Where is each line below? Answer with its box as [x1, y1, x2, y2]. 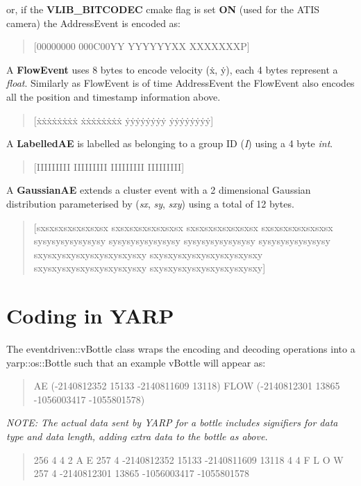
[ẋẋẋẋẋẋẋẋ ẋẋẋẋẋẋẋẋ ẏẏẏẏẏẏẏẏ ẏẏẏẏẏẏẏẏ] [33, 112, 214, 127]
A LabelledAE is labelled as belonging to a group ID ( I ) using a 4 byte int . [6, 136, 333, 151]
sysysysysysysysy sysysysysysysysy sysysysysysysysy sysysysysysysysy [33, 233, 330, 248]
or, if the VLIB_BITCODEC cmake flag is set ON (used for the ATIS [6, 2, 320, 16]
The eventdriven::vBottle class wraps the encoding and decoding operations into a [6, 342, 355, 356]
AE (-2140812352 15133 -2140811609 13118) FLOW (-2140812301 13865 [33, 378, 340, 393]
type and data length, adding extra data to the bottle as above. [6, 429, 268, 443]
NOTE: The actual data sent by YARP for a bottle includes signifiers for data [6, 415, 338, 430]
